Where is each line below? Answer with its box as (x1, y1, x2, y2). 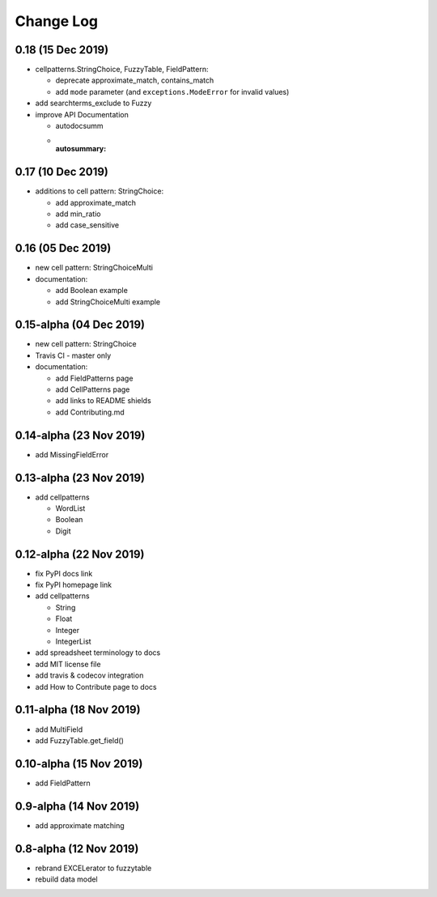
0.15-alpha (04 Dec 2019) (15, 318, 146, 332)
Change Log (15, 12, 99, 30)
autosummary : (55, 144, 107, 154)
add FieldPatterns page (55, 373, 134, 383)
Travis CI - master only (35, 351, 112, 360)
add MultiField (35, 725, 83, 734)
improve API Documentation (35, 109, 129, 119)
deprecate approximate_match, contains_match (55, 75, 214, 85)
